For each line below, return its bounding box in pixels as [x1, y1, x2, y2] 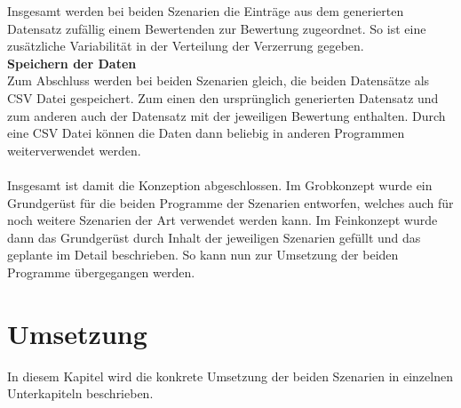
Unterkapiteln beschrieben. [7, 384, 154, 403]
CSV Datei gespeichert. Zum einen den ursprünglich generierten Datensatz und [7, 88, 439, 107]
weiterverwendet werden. [7, 140, 141, 159]
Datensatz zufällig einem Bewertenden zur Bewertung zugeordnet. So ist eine [7, 19, 426, 37]
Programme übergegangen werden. [7, 262, 195, 281]
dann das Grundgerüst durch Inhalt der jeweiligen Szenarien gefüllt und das [7, 228, 421, 246]
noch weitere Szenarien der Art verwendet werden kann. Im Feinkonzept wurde [7, 211, 438, 229]
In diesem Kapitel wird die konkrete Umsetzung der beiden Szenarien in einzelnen [7, 366, 453, 385]
